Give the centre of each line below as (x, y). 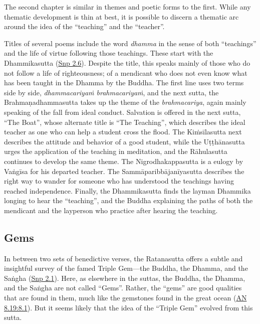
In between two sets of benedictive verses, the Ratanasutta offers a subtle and (123, 258)
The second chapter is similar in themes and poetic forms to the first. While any (127, 7)
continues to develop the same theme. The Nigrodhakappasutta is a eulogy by (124, 161)
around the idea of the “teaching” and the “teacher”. (84, 26)
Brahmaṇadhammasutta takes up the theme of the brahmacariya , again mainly (125, 102)
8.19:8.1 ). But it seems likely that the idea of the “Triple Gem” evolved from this (128, 307)
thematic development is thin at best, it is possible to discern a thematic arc (121, 16)
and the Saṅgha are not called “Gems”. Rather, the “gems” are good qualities (123, 288)
